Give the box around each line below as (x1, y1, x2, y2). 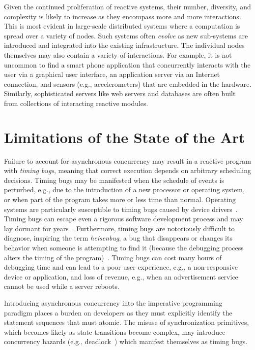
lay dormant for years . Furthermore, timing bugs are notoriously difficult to (4, 223, 235, 233)
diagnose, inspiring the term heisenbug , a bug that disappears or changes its (4, 233, 232, 243)
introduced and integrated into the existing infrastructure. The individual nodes (4, 40, 245, 50)
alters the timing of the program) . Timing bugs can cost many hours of (4, 252, 222, 262)
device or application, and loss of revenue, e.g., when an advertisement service (4, 271, 238, 281)
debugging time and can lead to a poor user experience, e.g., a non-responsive (4, 262, 238, 272)
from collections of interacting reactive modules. (4, 98, 148, 108)
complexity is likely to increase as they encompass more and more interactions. (4, 11, 241, 21)
